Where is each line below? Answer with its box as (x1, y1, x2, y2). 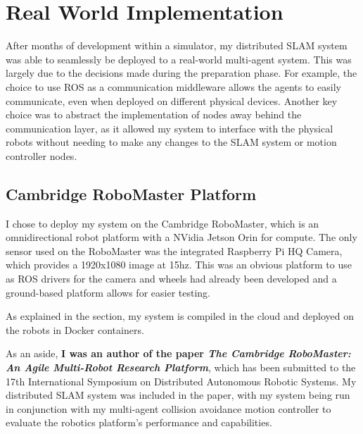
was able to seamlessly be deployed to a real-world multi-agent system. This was (6, 51, 352, 66)
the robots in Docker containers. (6, 322, 144, 337)
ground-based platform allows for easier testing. (6, 285, 210, 299)
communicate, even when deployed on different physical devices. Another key (6, 93, 338, 108)
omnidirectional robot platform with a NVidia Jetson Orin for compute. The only (6, 230, 357, 244)
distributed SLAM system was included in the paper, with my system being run (6, 387, 350, 402)
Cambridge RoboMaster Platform (6, 182, 257, 204)
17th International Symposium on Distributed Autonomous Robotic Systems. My (6, 373, 357, 388)
